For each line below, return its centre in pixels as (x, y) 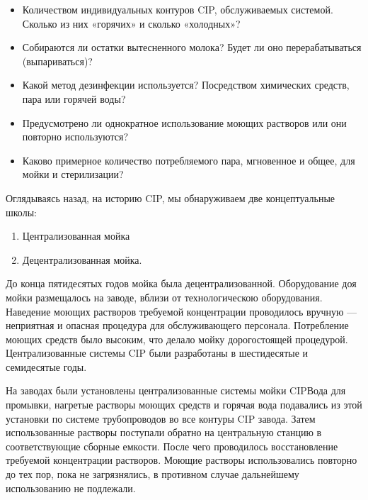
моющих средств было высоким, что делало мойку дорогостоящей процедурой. (177, 339)
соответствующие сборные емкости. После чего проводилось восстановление (172, 446)
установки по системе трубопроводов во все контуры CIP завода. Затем (161, 418)
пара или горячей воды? (74, 98)
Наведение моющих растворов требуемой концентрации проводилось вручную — (182, 311)
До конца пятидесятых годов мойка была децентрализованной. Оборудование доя (181, 283)
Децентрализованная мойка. (82, 259)
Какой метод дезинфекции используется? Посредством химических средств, (186, 85)
